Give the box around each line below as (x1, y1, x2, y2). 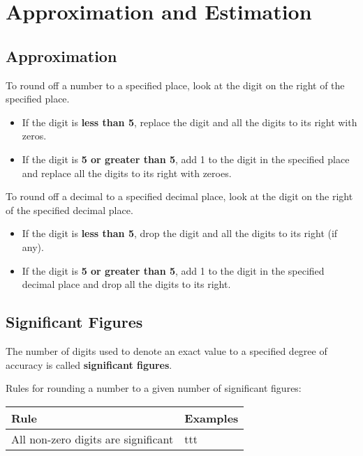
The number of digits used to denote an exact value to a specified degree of (6, 343, 327, 358)
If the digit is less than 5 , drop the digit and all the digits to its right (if (22, 226, 338, 241)
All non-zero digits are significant (11, 430, 174, 447)
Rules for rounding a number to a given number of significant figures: (6, 381, 302, 395)
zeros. (22, 128, 47, 143)
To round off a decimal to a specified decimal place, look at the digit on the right (6, 189, 353, 204)
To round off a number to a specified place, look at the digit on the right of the (6, 77, 345, 92)
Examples (184, 409, 239, 426)
